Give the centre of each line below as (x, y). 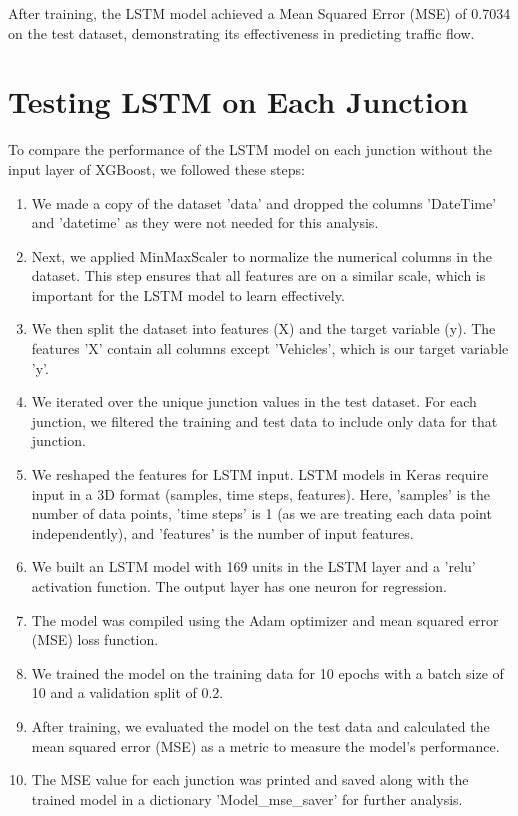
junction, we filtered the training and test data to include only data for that (264, 420)
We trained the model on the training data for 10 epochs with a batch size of (267, 672)
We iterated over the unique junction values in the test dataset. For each (254, 401)
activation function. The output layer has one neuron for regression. (239, 586)
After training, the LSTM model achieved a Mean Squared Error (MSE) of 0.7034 (259, 13)
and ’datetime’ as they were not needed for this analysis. (205, 222)
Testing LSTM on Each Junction (238, 101)
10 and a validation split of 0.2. (127, 692)
